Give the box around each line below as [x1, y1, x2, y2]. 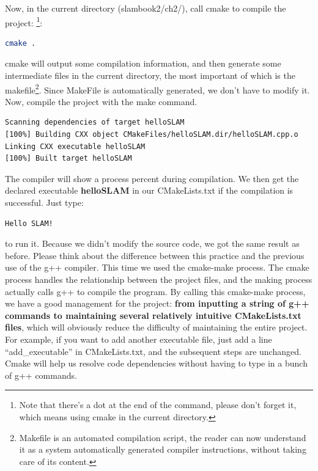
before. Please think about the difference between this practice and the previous [5, 249, 305, 261]
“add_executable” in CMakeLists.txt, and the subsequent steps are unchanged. [5, 345, 301, 357]
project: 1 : [5, 14, 43, 29]
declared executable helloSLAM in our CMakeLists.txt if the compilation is [5, 184, 294, 197]
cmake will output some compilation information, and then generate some [5, 57, 281, 70]
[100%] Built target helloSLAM [5, 154, 132, 163]
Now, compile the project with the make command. [5, 95, 198, 108]
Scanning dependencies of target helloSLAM [5, 118, 185, 127]
